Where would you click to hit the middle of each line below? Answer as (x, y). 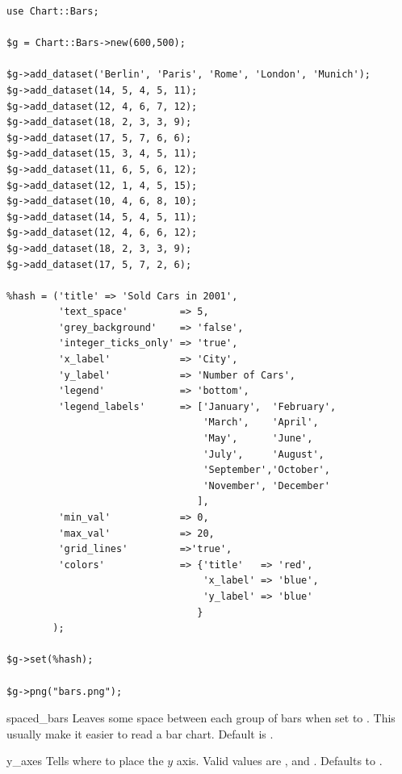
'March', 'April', (261, 423)
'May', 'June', (258, 439)
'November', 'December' (266, 485)
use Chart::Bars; (53, 11)
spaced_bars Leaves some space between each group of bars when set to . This (201, 718)
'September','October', (266, 470)
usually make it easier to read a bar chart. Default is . (140, 733)
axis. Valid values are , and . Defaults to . (279, 761)
